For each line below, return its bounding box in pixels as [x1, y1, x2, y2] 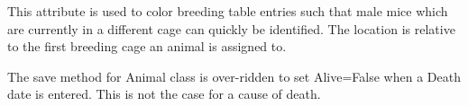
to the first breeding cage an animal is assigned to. [7, 37, 287, 56]
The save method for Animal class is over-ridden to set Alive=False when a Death [7, 66, 461, 85]
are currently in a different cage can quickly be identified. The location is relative [7, 19, 455, 38]
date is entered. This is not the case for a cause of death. [7, 84, 321, 103]
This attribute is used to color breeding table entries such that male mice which [7, 2, 448, 20]
